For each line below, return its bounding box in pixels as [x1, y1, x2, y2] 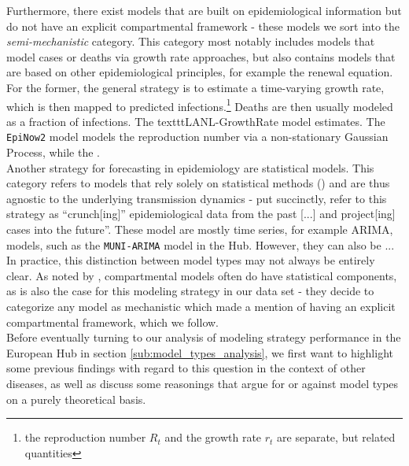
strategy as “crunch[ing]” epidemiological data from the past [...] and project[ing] [6, 205, 396, 222]
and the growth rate [164, 429, 262, 446]
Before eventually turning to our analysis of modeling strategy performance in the [6, 329, 401, 346]
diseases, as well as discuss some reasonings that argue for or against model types [6, 375, 399, 392]
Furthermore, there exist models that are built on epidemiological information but [6, 2, 402, 18]
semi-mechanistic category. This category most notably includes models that [6, 33, 375, 50]
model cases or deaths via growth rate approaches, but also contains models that [6, 48, 396, 65]
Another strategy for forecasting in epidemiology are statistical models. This [6, 159, 374, 176]
